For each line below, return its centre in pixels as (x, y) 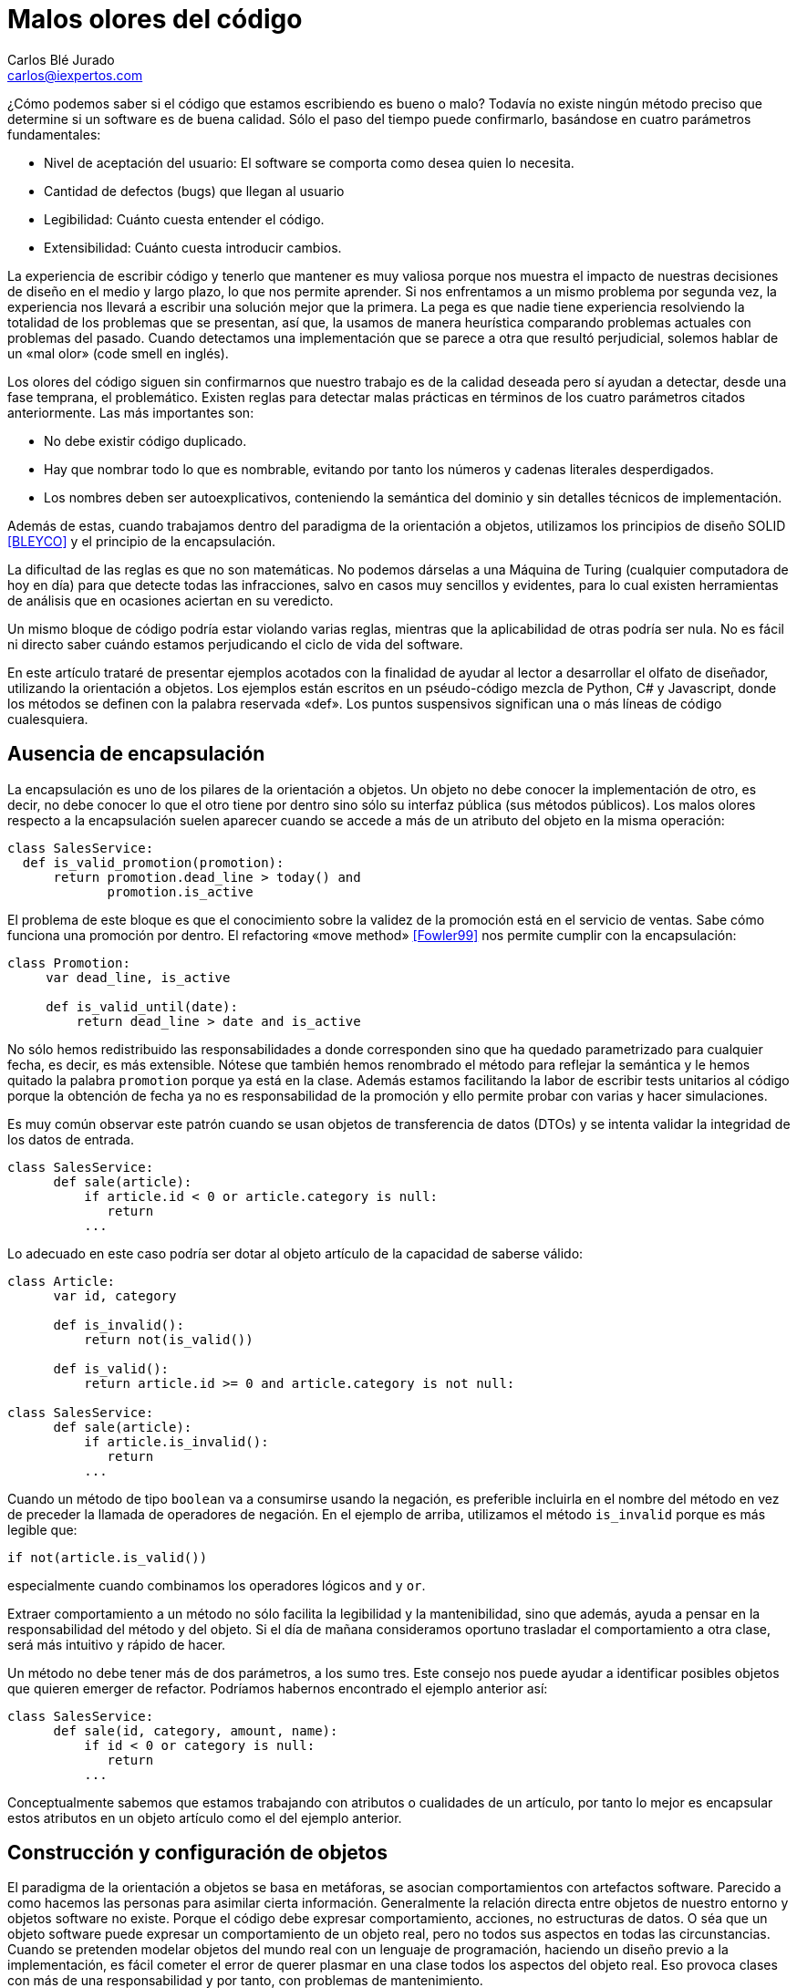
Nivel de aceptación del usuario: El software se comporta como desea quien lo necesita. (309, 162)
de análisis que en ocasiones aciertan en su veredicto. (171, 600)
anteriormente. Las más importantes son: (131, 412)
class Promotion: (69, 963)
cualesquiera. (48, 719)
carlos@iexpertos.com (75, 75)
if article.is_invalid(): (176, 1441)
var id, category (115, 1295)
